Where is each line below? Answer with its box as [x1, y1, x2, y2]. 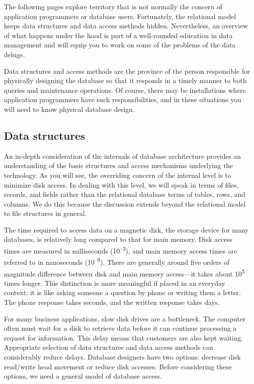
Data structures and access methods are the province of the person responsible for [4, 65, 250, 76]
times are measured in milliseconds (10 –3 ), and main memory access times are [4, 244, 237, 256]
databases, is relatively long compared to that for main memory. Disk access [4, 234, 232, 244]
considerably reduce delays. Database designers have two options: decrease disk [4, 351, 241, 362]
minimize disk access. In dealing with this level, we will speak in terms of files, [4, 179, 239, 190]
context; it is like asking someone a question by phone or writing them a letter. [4, 287, 241, 298]
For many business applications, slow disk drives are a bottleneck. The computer [4, 313, 246, 323]
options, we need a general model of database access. [4, 371, 162, 381]
